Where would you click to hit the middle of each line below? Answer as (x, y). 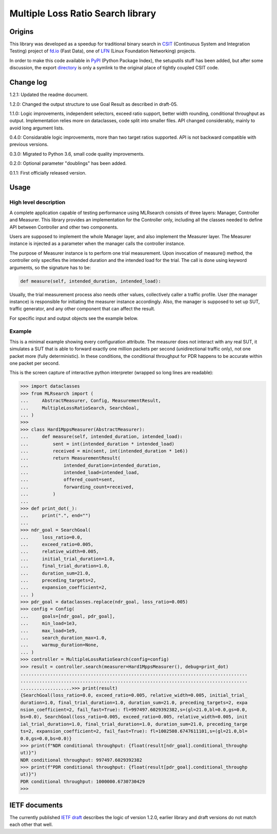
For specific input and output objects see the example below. (74, 318)
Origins (22, 32)
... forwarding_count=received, (77, 487)
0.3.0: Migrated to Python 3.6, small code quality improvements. (77, 154)
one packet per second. (35, 363)
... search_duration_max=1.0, (64, 638)
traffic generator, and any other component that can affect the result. (82, 309)
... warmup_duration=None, (60, 645)
